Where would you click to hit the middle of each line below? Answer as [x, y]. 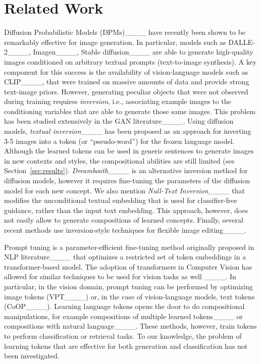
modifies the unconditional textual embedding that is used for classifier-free [121, 200]
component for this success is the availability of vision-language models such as [126, 71]
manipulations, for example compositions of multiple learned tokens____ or [123, 316]
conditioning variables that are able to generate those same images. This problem [130, 111]
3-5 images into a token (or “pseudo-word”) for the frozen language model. [119, 141]
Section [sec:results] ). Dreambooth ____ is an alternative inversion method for [126, 170]
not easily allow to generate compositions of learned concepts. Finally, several [124, 220]
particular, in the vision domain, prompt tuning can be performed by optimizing [128, 286]
